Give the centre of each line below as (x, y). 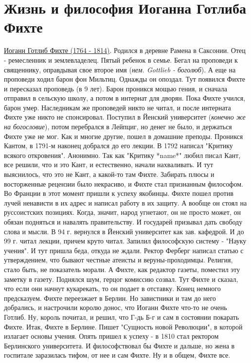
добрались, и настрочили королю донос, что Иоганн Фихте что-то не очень (116, 307)
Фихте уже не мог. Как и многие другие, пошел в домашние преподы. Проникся (124, 136)
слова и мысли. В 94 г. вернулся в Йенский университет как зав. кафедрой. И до (124, 231)
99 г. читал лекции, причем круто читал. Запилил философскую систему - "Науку (125, 241)
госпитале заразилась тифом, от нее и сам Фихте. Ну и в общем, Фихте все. (117, 355)
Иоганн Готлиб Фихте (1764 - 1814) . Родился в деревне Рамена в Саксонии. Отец (125, 50)
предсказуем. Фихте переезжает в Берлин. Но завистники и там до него (110, 298)
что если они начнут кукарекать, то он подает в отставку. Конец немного (112, 288)
